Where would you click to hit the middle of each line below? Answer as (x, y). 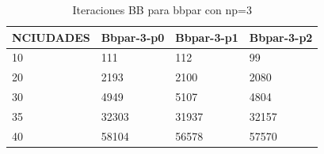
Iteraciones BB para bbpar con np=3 (162, 9)
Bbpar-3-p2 (281, 37)
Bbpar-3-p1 (207, 37)
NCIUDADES (51, 37)
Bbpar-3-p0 (133, 37)
